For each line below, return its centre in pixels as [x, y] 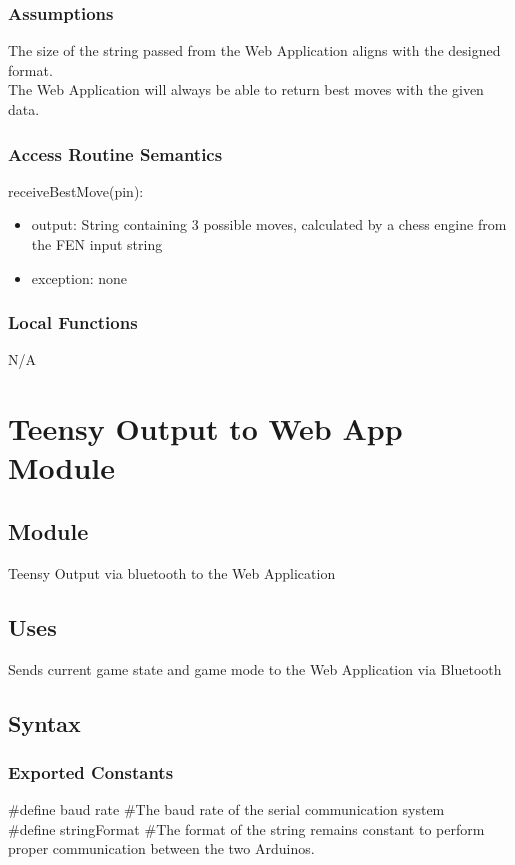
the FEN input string [97, 244]
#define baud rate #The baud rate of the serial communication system [226, 809]
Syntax [44, 722]
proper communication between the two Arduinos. [161, 848]
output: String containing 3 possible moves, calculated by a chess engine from [269, 224]
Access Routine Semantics [115, 153]
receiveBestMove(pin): [76, 190]
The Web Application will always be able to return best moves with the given [246, 89]
